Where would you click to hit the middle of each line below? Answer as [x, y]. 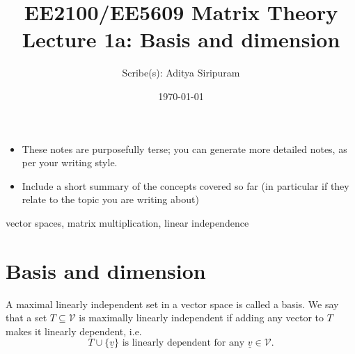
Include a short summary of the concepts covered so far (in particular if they [186, 185]
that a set [26, 317]
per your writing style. [70, 162]
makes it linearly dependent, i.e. [74, 331]
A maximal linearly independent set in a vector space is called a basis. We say [172, 304]
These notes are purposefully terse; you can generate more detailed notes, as [184, 148]
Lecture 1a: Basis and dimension [181, 39]
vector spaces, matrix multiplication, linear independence [127, 222]
